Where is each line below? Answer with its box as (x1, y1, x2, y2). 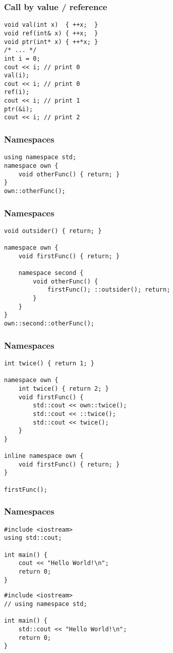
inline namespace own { (4, 452, 84, 460)
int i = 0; (4, 55, 40, 62)
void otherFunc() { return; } (18, 170, 120, 178)
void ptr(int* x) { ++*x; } (4, 38, 98, 45)
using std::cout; (4, 534, 62, 542)
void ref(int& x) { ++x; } (4, 29, 98, 37)
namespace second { (18, 269, 84, 277)
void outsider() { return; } (4, 227, 102, 235)
